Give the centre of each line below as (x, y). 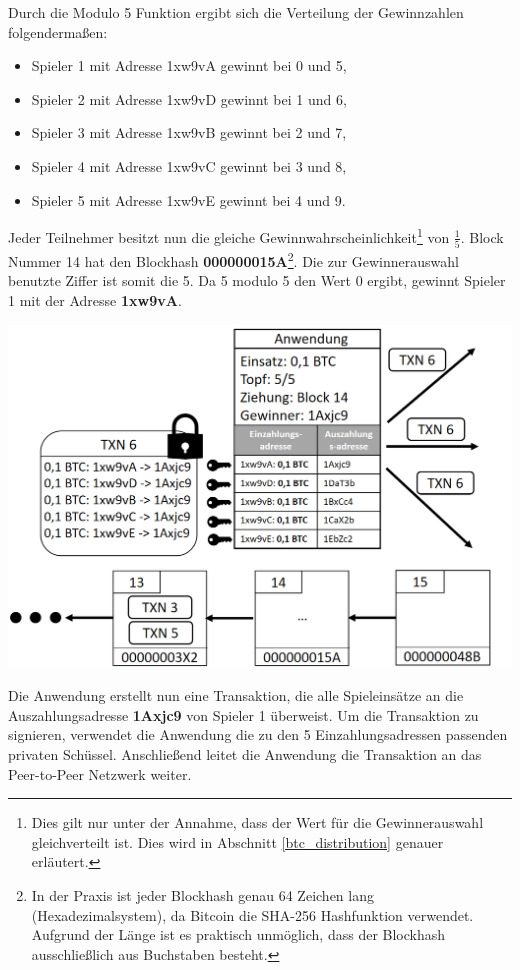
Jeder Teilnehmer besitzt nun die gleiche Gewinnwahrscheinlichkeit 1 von (229, 235)
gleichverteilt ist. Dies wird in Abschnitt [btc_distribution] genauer (237, 841)
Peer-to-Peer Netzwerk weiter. (100, 773)
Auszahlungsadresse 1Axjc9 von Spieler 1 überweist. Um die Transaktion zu (243, 714)
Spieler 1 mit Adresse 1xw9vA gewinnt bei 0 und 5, (189, 65)
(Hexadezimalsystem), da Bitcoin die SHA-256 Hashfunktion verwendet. (252, 914)
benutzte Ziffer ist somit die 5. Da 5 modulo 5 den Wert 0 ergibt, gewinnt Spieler (257, 280)
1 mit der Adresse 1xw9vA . (95, 299)
